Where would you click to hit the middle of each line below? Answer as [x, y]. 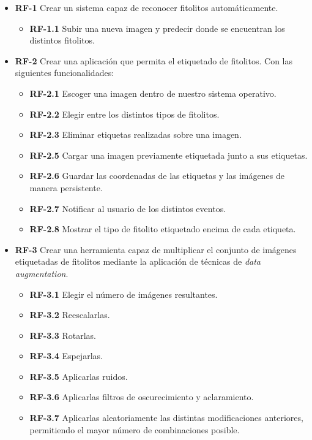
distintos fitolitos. [62, 40]
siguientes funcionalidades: [65, 73]
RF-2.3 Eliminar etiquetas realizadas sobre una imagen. [136, 135]
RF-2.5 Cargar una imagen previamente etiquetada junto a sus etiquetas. [169, 155]
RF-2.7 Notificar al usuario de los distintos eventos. [128, 208]
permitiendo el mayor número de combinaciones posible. [135, 429]
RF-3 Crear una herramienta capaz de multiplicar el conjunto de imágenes [156, 249]
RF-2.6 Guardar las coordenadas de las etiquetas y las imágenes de [157, 176]
